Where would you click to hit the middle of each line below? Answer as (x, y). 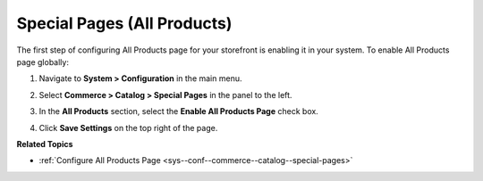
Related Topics (45, 144)
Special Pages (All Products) (124, 23)
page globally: (42, 62)
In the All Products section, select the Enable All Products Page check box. (179, 111)
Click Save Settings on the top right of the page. (128, 128)
